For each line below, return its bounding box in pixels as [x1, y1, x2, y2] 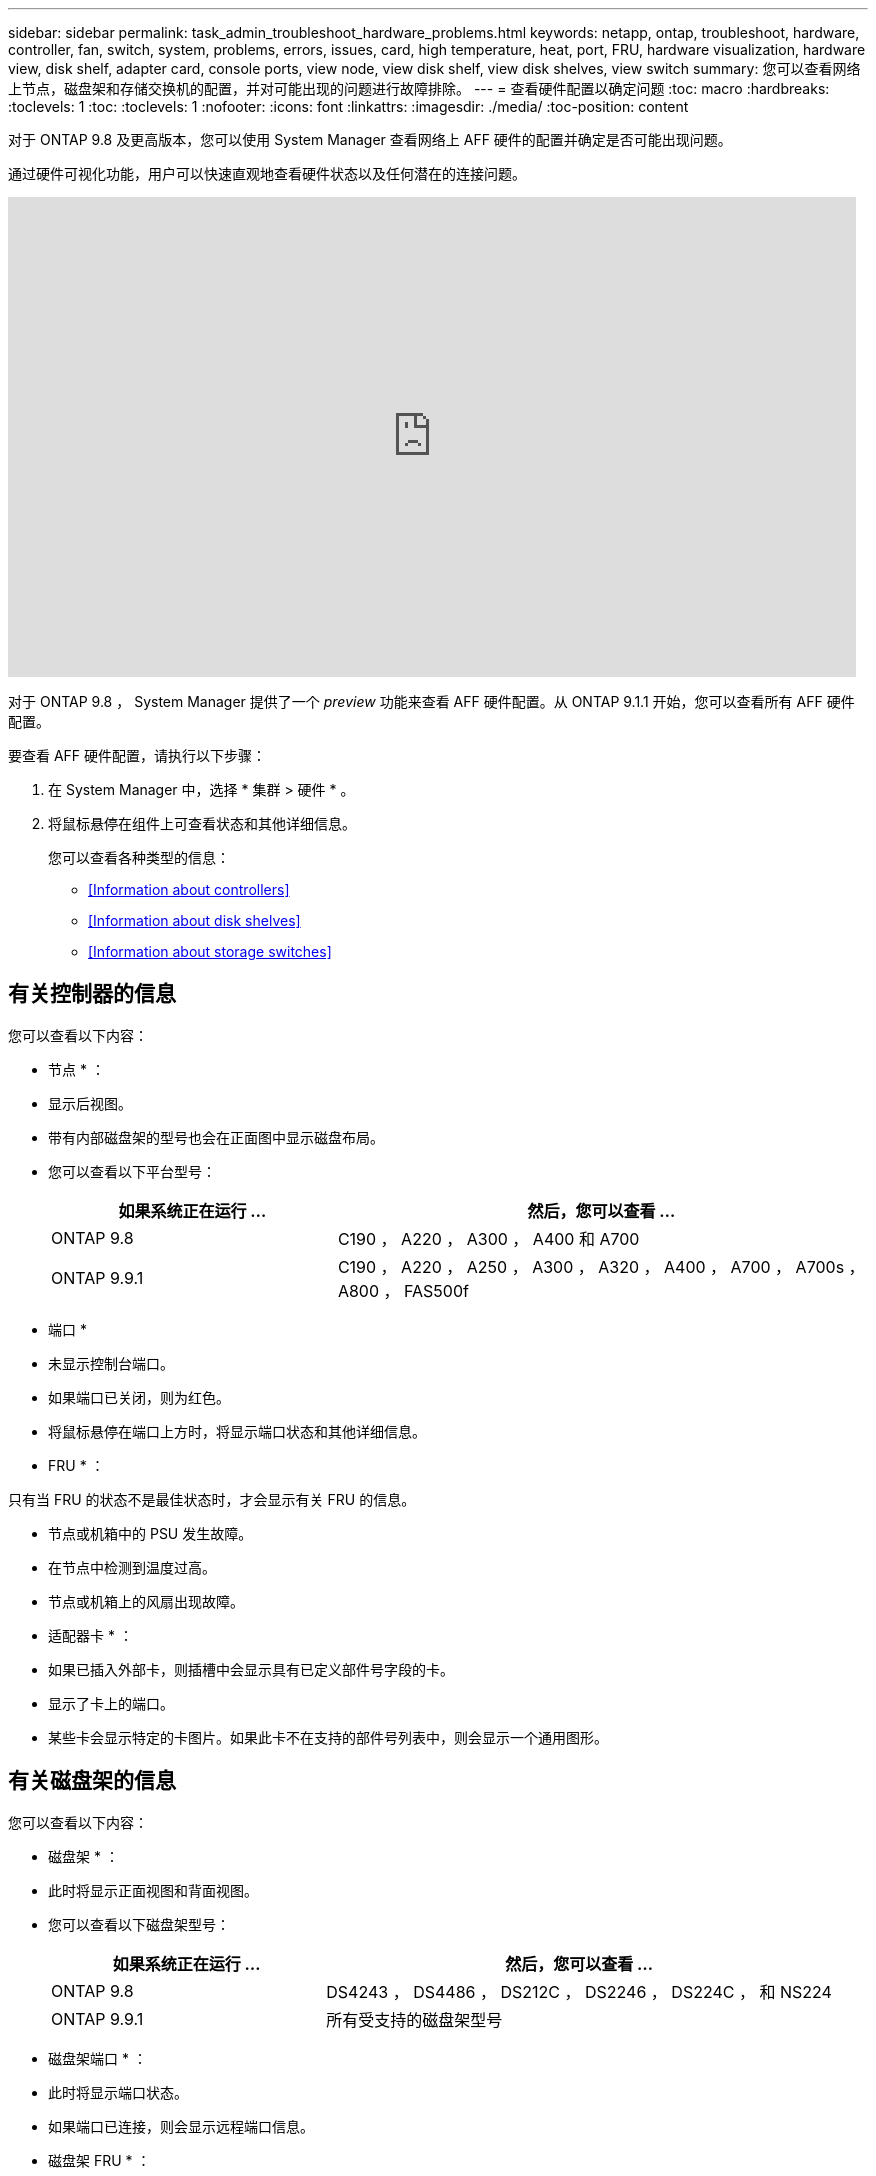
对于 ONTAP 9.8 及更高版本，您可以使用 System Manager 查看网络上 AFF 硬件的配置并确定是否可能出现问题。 [8, 131, 732, 148]
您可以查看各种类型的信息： [48, 849, 230, 866]
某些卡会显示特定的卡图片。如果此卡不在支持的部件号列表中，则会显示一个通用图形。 [48, 1728, 608, 1746]
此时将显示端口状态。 [48, 2083, 188, 2101]
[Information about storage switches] [88, 943, 332, 960]
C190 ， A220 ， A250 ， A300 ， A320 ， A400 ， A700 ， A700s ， [337, 1256, 865, 1277]
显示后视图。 [48, 1094, 132, 1112]
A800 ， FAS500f [337, 1280, 469, 1301]
